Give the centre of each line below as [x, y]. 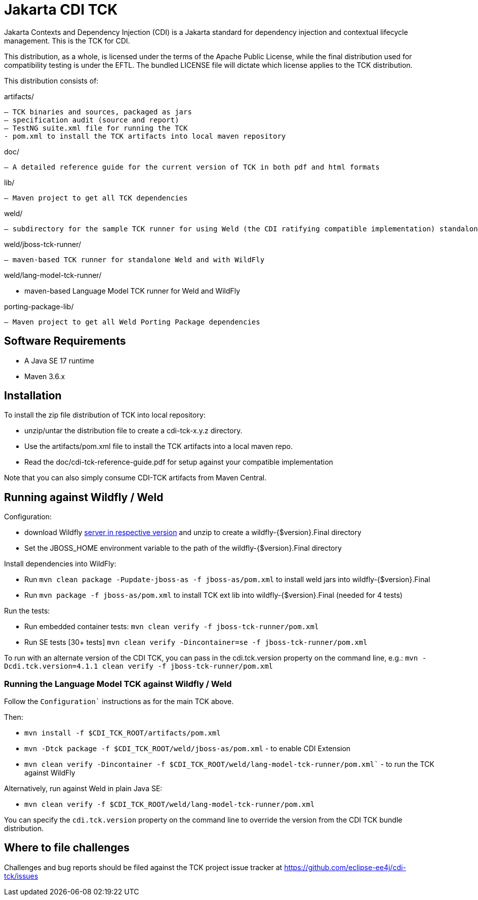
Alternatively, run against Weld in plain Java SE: [83, 789]
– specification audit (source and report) [92, 120]
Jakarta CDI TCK [61, 10]
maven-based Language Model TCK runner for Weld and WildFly [132, 291]
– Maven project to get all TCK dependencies [96, 198]
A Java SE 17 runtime [59, 360]
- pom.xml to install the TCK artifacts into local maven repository [145, 136]
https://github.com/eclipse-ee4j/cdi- [345, 867]
